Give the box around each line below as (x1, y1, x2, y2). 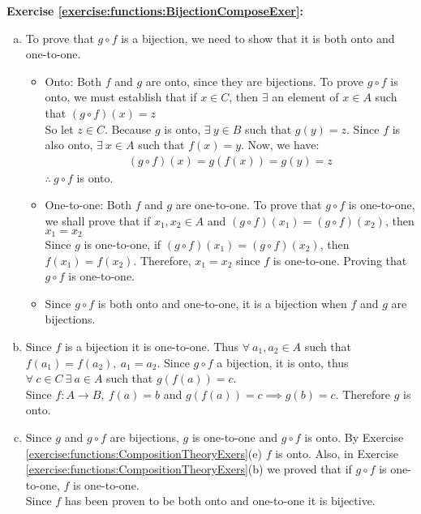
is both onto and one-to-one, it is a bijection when (97, 294, 347, 311)
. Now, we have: (241, 136, 320, 153)
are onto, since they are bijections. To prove (145, 72, 364, 89)
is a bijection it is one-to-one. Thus (64, 337, 238, 354)
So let (45, 120, 74, 137)
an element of (272, 88, 339, 105)
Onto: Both (45, 72, 102, 89)
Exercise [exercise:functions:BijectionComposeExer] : (6, 2, 303, 19)
